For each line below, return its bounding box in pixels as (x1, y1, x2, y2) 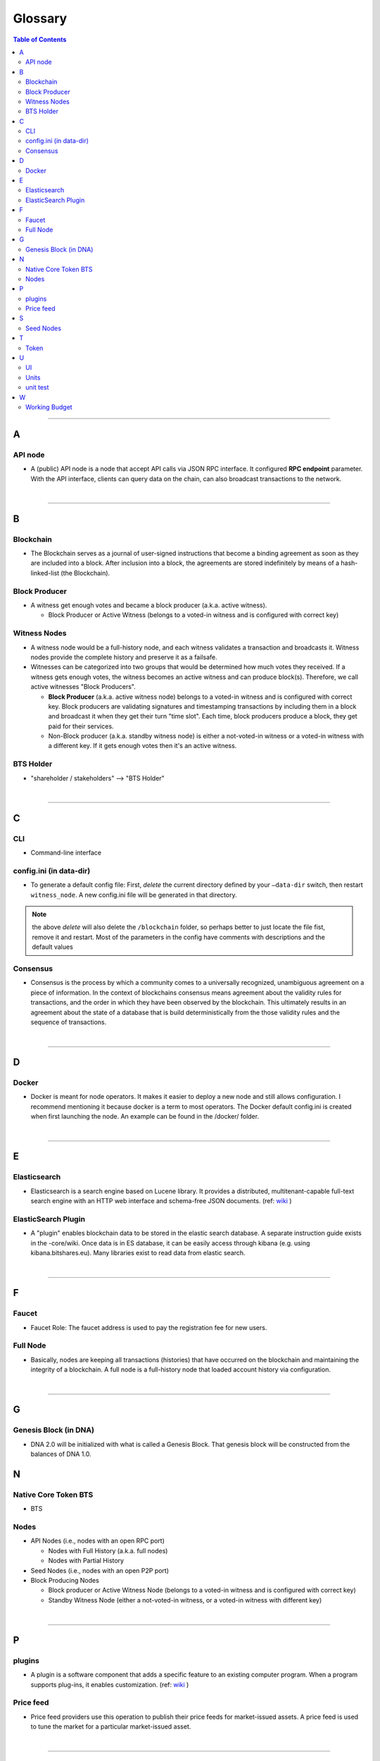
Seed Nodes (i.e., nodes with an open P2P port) (30, 1566, 169, 1574)
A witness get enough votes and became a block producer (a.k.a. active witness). (30, 601, 267, 609)
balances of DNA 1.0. (30, 1450, 91, 1458)
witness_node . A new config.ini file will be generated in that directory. (30, 890, 237, 899)
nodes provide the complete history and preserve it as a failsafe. (30, 652, 217, 661)
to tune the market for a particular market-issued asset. (30, 1722, 191, 1731)
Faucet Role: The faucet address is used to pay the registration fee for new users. (30, 1323, 267, 1331)
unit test (25, 383, 49, 392)
